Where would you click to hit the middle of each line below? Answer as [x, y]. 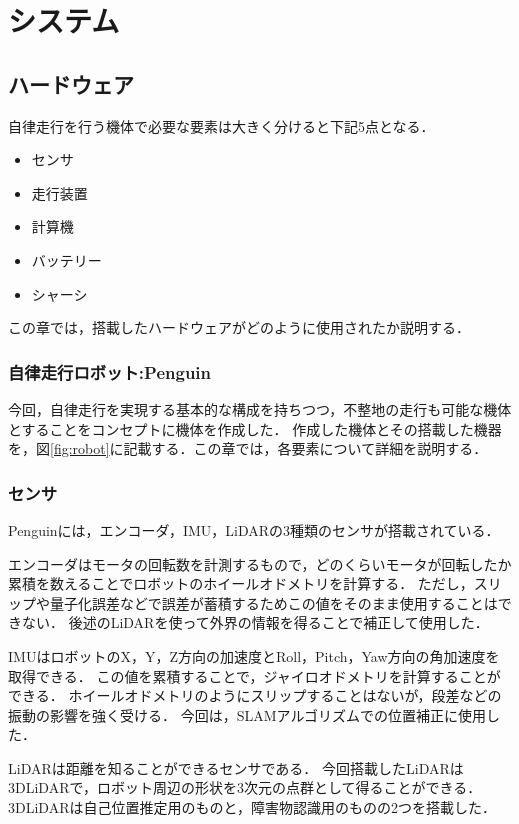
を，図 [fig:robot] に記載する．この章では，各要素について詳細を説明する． [248, 448]
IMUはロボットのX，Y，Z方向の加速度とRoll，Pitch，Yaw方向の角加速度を [254, 655]
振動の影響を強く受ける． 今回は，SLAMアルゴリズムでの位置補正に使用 [247, 714]
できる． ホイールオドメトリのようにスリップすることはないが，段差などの [255, 695]
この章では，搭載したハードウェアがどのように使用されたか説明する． [239, 327]
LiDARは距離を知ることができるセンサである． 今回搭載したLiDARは [236, 767]
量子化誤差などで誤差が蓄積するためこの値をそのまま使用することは [273, 602]
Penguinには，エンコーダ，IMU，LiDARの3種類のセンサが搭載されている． [254, 529]
